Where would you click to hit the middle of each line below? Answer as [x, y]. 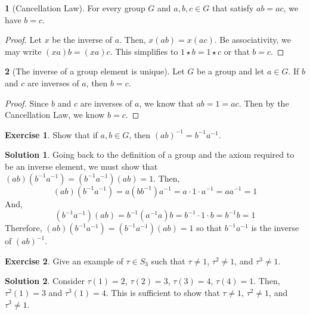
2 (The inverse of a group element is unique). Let [95, 71]
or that [237, 51]
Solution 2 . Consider [45, 281]
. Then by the [264, 103]
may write [23, 51]
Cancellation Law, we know [55, 115]
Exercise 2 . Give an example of [64, 261]
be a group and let [231, 71]
